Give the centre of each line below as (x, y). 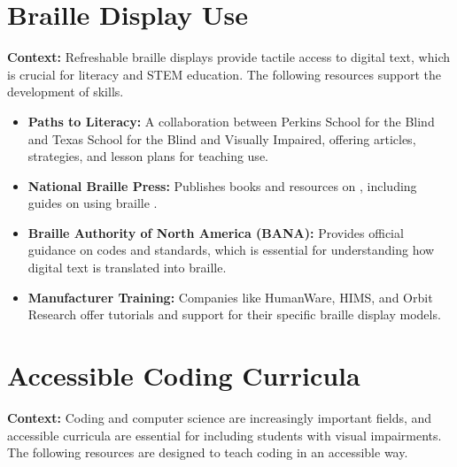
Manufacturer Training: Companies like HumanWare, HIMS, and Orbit (230, 297)
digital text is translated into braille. (127, 268)
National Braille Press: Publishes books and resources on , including (222, 185)
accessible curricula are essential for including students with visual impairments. (225, 435)
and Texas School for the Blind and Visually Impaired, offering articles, (222, 138)
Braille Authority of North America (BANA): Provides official (216, 232)
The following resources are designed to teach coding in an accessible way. (208, 452)
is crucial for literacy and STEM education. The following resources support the (224, 74)
